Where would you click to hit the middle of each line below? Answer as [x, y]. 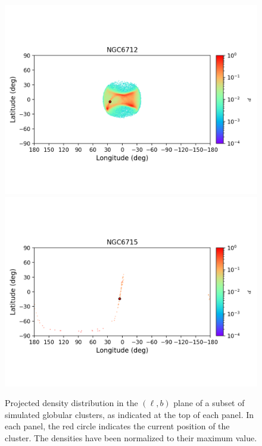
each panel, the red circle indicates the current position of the [117, 426]
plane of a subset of [209, 403]
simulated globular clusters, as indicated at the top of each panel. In [130, 414]
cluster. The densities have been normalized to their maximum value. [131, 437]
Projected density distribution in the [71, 403]
